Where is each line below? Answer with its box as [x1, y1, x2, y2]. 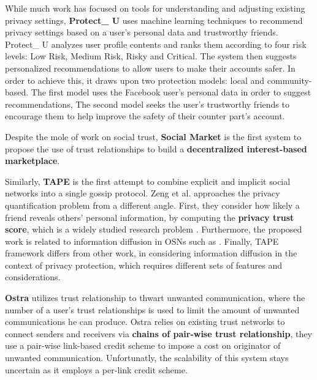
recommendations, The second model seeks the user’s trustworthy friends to [5, 97, 289, 110]
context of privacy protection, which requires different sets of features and [5, 258, 283, 271]
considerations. [5, 270, 61, 283]
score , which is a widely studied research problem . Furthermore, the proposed [5, 223, 302, 236]
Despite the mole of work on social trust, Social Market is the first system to [5, 130, 302, 143]
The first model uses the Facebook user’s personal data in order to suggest [31, 86, 311, 99]
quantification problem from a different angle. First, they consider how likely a [5, 198, 300, 211]
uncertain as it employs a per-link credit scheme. [5, 363, 188, 376]
